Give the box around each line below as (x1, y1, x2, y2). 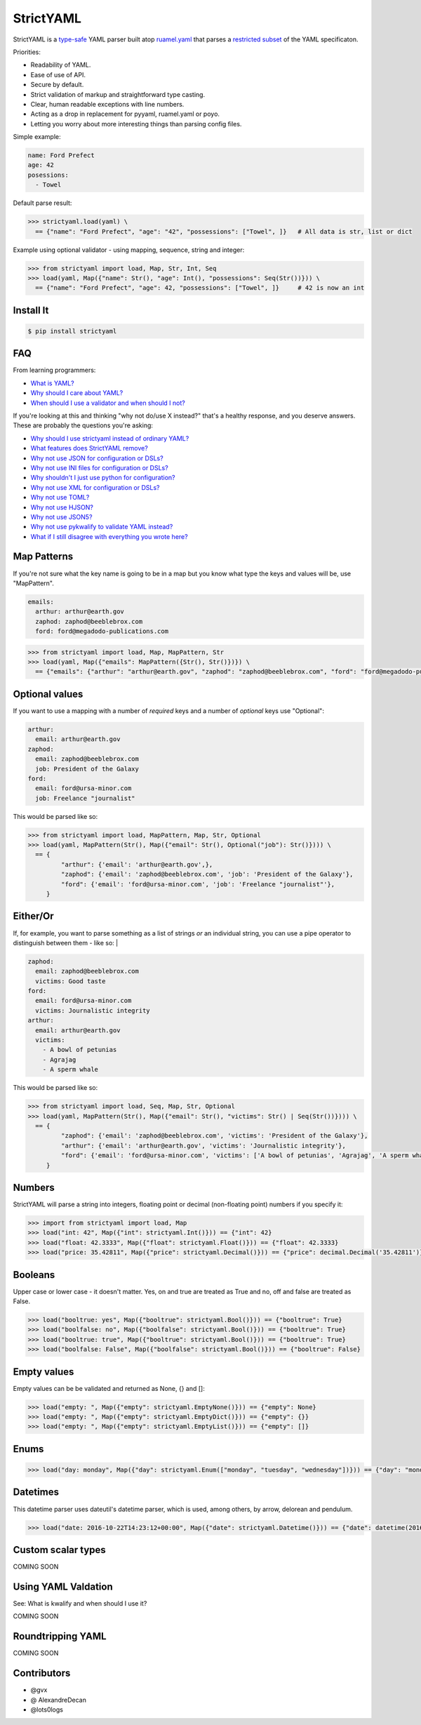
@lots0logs (30, 1705, 63, 1714)
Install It (13, 304, 49, 316)
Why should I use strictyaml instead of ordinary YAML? (30, 434, 189, 442)
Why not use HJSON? (30, 502, 94, 512)
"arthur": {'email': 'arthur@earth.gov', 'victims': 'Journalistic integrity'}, (60, 1141, 347, 1150)
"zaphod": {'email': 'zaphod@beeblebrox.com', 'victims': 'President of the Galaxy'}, (60, 1132, 368, 1140)
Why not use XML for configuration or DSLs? (30, 483, 161, 491)
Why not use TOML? (30, 493, 90, 502)
